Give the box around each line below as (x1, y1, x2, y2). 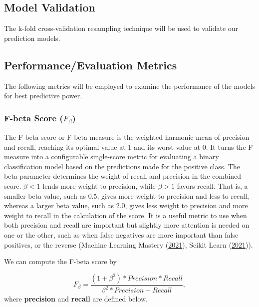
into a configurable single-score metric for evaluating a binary (31, 151, 219, 162)
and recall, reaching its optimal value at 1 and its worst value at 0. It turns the (4, 141, 246, 152)
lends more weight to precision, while (42, 181, 156, 191)
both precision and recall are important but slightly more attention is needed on (4, 220, 250, 230)
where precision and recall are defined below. (4, 294, 148, 304)
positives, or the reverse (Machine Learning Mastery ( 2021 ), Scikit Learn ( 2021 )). (4, 239, 253, 250)
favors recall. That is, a (177, 181, 248, 191)
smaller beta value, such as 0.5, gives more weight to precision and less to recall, (4, 190, 250, 201)
